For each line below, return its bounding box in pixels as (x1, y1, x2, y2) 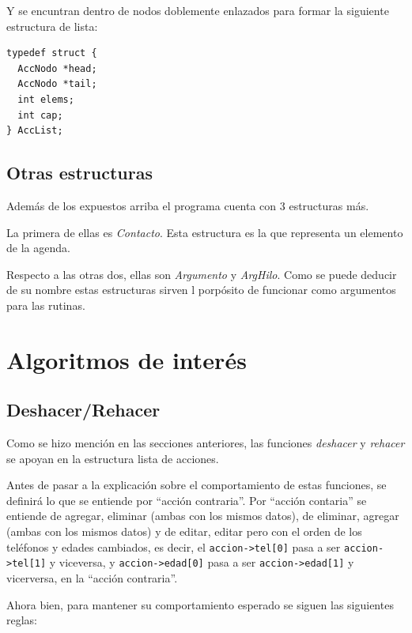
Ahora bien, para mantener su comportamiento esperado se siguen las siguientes (6, 596, 394, 612)
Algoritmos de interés (6, 343, 247, 375)
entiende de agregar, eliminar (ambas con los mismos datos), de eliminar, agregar (6, 507, 399, 524)
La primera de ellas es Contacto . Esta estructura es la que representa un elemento (6, 224, 403, 240)
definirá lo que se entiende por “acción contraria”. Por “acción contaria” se (6, 492, 367, 508)
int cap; (17, 109, 63, 121)
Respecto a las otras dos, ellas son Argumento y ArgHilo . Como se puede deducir (6, 266, 397, 282)
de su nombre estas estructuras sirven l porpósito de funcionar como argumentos (6, 281, 396, 298)
